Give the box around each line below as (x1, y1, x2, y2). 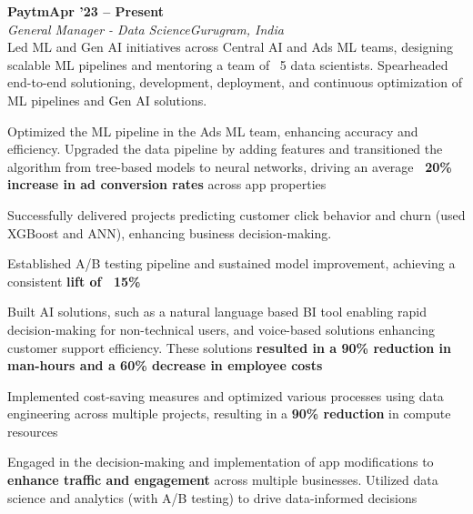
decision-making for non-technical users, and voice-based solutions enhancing (7, 319, 435, 338)
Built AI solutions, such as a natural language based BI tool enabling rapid (7, 302, 427, 321)
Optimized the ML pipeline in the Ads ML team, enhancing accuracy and (7, 121, 418, 140)
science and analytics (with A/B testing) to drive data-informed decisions (7, 488, 418, 507)
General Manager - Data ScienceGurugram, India (7, 19, 284, 38)
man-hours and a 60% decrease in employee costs (7, 356, 323, 375)
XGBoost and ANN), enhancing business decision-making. (7, 223, 332, 242)
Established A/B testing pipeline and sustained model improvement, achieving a (7, 254, 456, 273)
